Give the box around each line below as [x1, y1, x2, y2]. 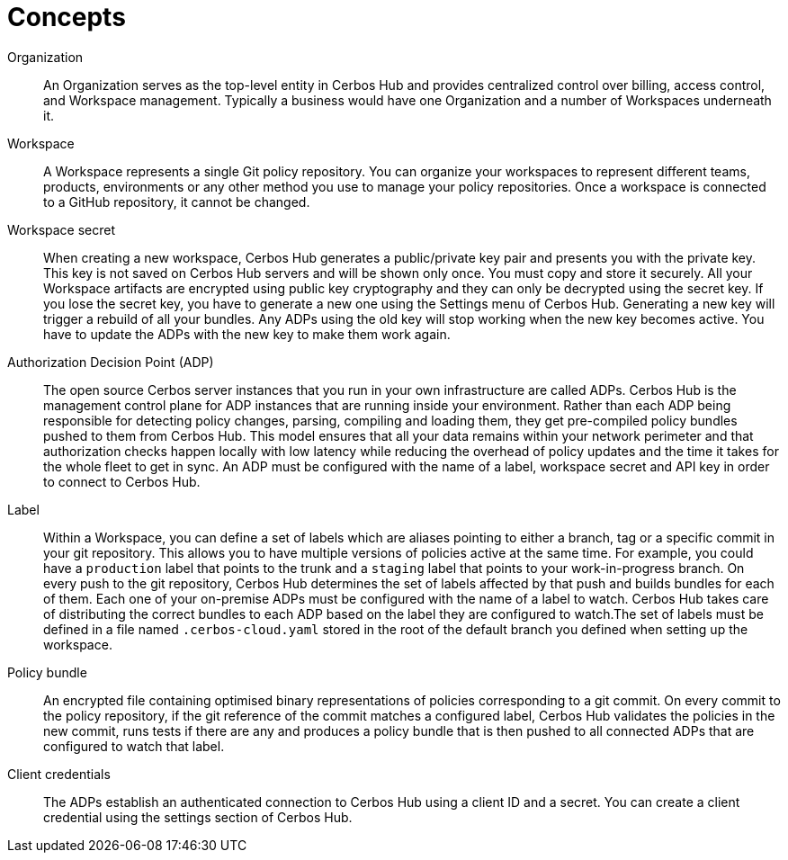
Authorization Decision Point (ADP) [7, 354, 214, 370]
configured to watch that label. [43, 738, 225, 754]
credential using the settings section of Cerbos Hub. [43, 809, 353, 825]
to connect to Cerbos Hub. [43, 473, 201, 489]
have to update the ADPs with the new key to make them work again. [43, 326, 451, 342]
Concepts [7, 2, 126, 32]
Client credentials [7, 766, 111, 782]
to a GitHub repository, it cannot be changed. [43, 193, 310, 210]
